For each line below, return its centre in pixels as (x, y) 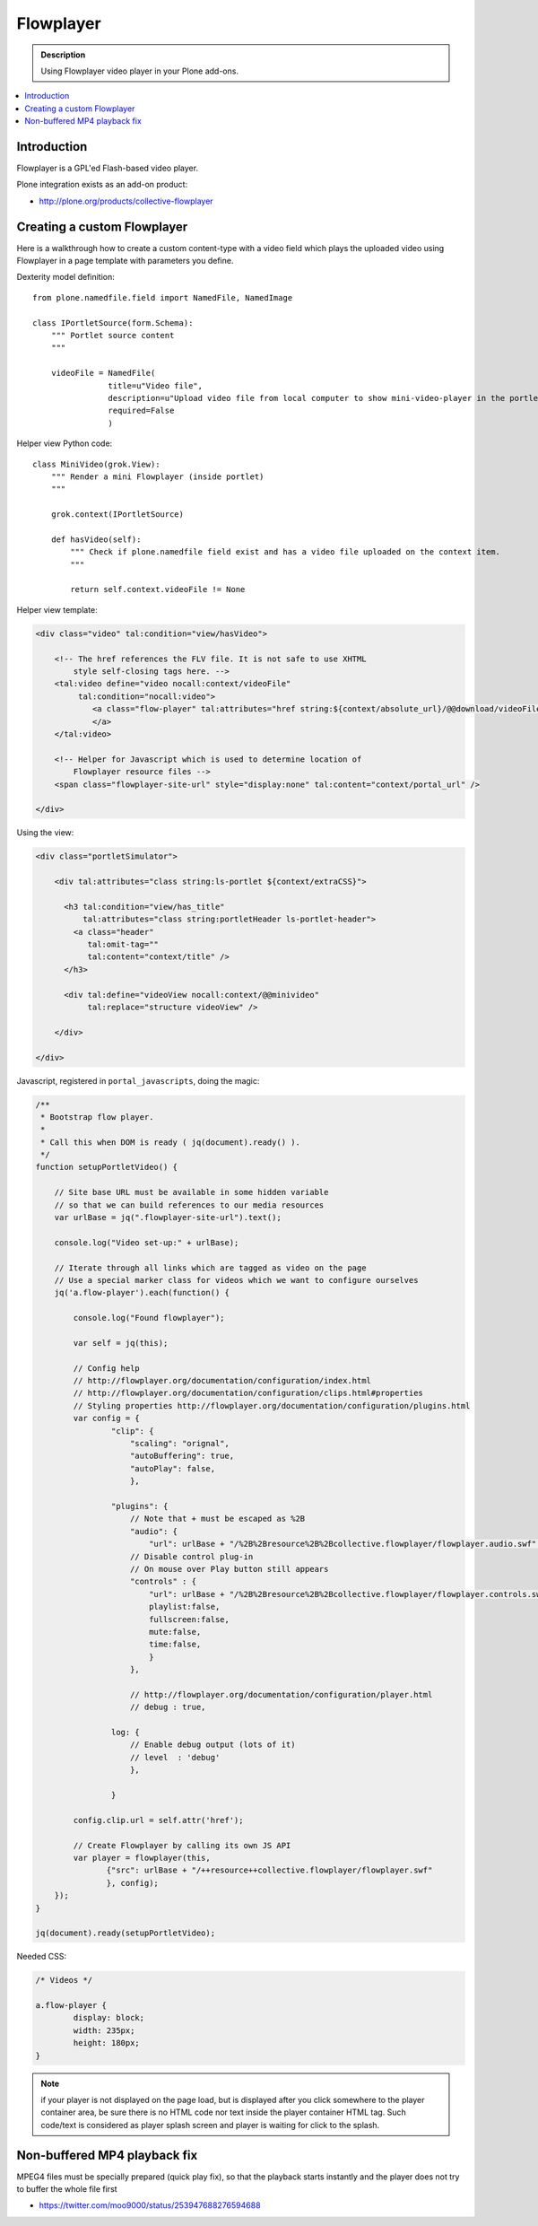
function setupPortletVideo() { (107, 1167)
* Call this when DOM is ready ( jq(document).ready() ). (170, 1142)
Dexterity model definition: (66, 277)
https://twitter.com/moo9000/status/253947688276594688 (150, 2205)
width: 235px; (104, 2030)
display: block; (109, 2018)
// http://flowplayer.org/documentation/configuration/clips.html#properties (248, 1393)
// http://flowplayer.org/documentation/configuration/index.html (222, 1381)
